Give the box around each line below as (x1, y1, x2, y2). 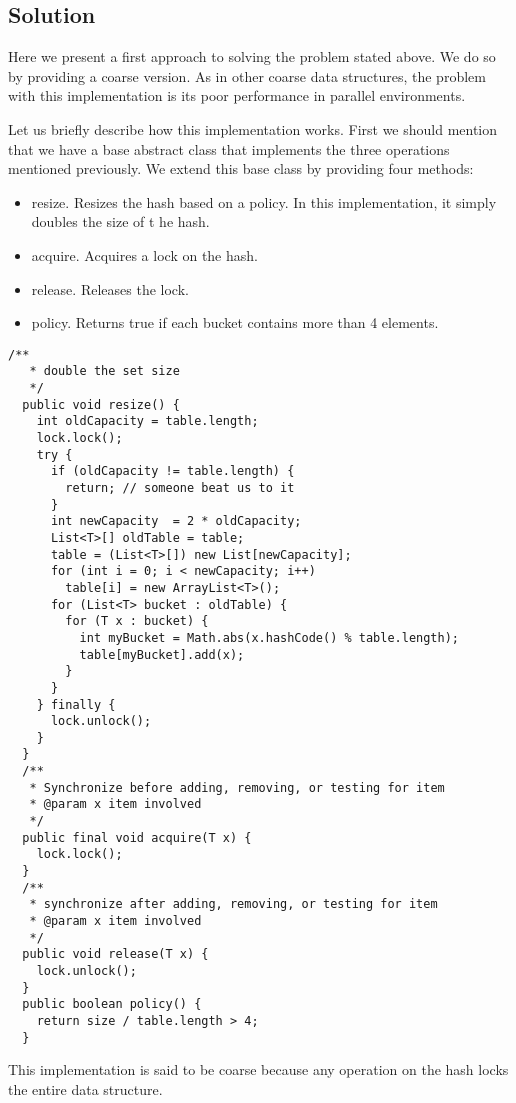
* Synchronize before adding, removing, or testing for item (29, 780, 445, 795)
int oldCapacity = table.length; (36, 414, 259, 429)
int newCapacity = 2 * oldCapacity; (50, 514, 302, 529)
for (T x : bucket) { (65, 614, 209, 629)
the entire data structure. (8, 1078, 163, 1099)
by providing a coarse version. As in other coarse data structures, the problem (8, 65, 486, 86)
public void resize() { (22, 397, 180, 412)
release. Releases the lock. (31, 278, 189, 299)
